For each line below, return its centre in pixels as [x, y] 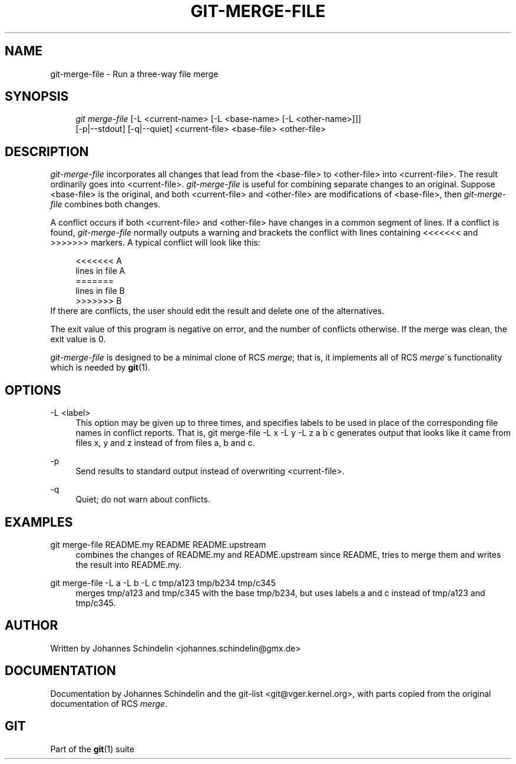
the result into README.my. [129, 564]
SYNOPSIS [37, 97]
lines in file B [100, 291]
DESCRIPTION [47, 151]
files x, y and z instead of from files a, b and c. [165, 443]
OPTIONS [33, 390]
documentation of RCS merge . [109, 703]
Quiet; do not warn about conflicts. [143, 500]
